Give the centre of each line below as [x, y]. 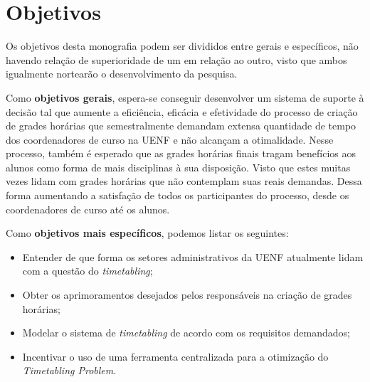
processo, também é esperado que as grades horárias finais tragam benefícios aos [181, 153]
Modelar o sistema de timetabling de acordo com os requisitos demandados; [186, 333]
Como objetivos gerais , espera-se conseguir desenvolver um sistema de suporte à [185, 97]
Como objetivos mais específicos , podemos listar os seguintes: [147, 233]
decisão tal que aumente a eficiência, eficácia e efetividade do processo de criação [182, 111]
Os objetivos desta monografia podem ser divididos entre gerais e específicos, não [182, 46]
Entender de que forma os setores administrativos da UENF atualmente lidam [193, 256]
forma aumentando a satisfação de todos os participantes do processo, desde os [178, 195]
